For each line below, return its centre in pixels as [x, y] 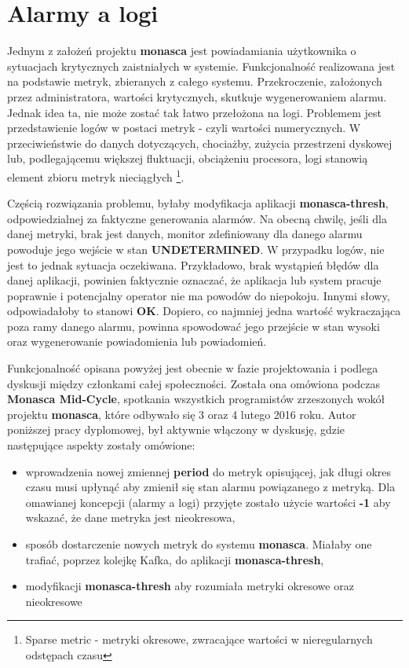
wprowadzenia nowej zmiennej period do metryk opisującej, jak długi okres [208, 471]
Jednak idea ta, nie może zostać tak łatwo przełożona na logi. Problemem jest [195, 112]
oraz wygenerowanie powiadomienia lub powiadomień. [137, 341]
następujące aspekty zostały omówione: [101, 445]
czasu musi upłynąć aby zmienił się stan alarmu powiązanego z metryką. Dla [210, 487]
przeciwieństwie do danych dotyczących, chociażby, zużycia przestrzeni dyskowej [200, 143]
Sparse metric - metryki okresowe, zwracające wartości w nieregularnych [199, 639]
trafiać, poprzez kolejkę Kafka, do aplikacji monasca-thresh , [175, 559]
